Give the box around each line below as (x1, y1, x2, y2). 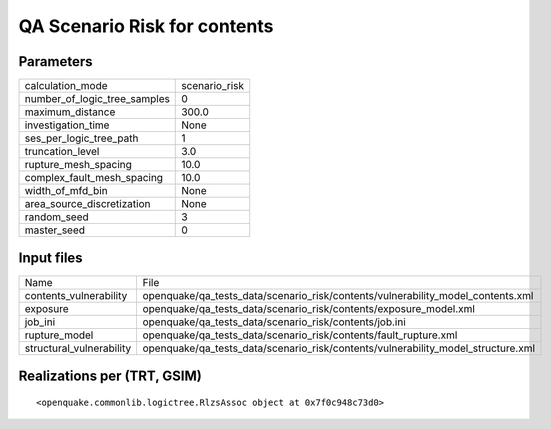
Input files (18, 250, 84, 267)
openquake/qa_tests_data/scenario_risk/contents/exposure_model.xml (142, 301, 475, 315)
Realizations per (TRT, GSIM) (18, 368, 202, 384)
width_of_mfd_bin (24, 184, 109, 198)
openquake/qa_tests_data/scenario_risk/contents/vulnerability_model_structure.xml (142, 341, 535, 355)
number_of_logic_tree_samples (24, 92, 170, 106)
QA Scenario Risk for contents (18, 15, 274, 37)
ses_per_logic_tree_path (24, 131, 139, 145)
